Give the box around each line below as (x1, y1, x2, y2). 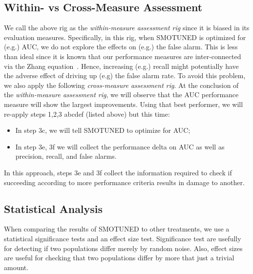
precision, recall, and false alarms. (15, 151, 117, 161)
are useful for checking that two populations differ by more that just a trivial (4, 253, 234, 263)
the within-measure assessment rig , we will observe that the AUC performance (4, 89, 239, 100)
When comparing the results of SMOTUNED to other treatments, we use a (4, 224, 230, 234)
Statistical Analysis (4, 201, 103, 216)
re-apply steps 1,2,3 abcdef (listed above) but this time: (4, 108, 170, 119)
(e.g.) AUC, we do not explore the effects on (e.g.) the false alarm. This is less (4, 42, 238, 52)
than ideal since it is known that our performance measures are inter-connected (4, 51, 241, 61)
